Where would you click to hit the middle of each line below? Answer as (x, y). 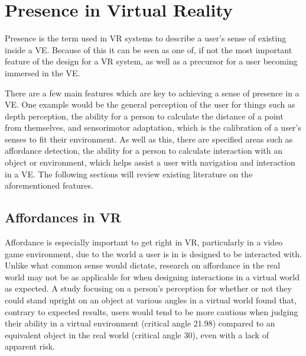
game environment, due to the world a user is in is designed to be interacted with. (153, 253)
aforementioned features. (49, 185)
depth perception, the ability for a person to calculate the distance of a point (144, 116)
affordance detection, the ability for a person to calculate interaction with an (144, 151)
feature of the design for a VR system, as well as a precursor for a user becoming (151, 61)
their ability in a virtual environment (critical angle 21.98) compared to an (140, 323)
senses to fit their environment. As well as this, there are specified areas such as (149, 139)
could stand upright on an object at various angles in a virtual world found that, (151, 300)
